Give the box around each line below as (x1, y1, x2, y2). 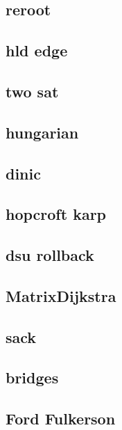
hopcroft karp (6, 203, 107, 225)
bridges (6, 367, 59, 388)
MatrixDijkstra (6, 285, 116, 306)
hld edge (6, 40, 68, 61)
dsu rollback (6, 244, 94, 266)
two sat (6, 80, 59, 102)
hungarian (6, 121, 79, 143)
